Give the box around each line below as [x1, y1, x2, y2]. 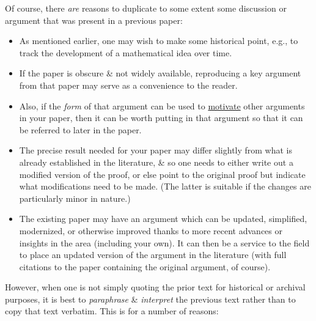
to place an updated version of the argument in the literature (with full [19, 248, 287, 261]
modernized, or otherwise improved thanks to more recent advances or [19, 224, 282, 237]
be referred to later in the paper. [19, 123, 142, 136]
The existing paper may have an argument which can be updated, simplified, [19, 212, 307, 225]
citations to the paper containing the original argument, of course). [19, 260, 271, 273]
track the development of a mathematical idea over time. [19, 46, 232, 59]
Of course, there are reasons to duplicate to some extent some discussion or [5, 2, 287, 14]
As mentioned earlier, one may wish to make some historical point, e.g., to [19, 34, 298, 47]
